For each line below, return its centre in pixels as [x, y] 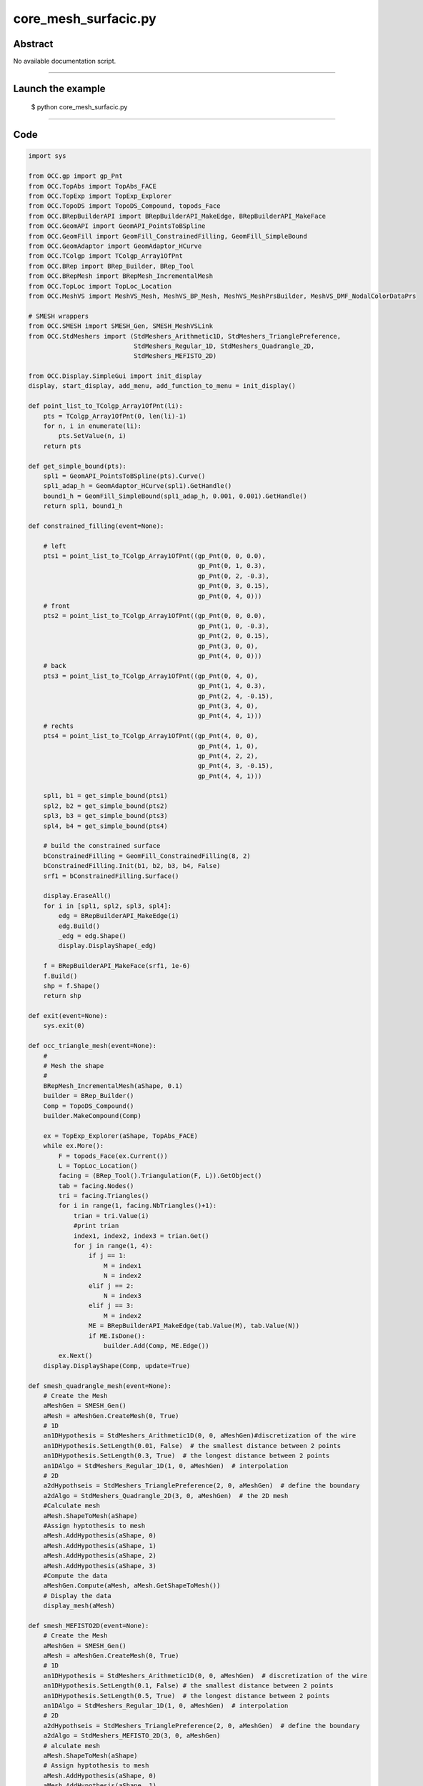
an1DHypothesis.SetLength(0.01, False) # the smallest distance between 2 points [192, 1446]
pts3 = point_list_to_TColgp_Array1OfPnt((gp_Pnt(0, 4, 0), [151, 676]
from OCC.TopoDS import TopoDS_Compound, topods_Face [124, 206]
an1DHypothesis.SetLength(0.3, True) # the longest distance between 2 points [186, 1456]
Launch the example [59, 88]
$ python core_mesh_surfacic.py [79, 107]
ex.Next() [75, 1356]
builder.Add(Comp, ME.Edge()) [157, 1346]
